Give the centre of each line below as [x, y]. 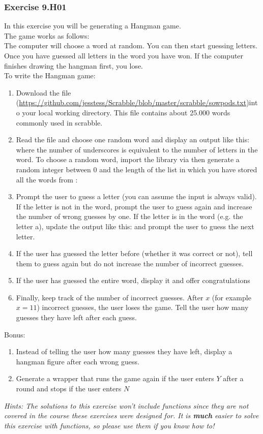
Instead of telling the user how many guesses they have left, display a [124, 351]
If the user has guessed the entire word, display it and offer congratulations [133, 280]
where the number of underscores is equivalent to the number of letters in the [137, 149]
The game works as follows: [47, 35]
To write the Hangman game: [50, 75]
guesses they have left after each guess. [76, 317]
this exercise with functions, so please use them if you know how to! [109, 425]
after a [233, 378]
